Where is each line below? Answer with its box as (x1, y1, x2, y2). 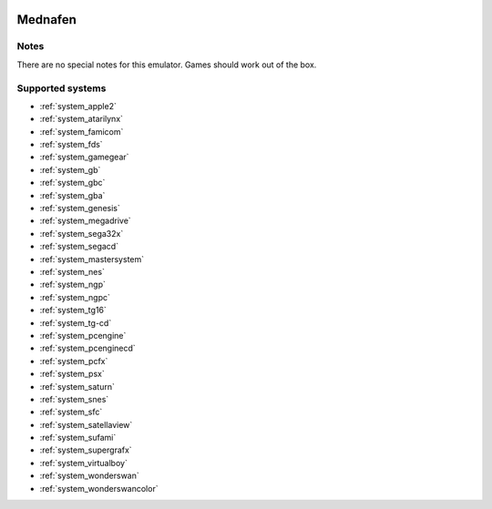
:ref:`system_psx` (39, 369, 105, 380)
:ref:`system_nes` (39, 266, 105, 277)
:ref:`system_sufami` (39, 433, 117, 443)
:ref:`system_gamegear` (39, 151, 129, 163)
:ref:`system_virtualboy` (39, 457, 128, 468)
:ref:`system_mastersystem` (39, 253, 145, 264)
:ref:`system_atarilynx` (39, 114, 123, 125)
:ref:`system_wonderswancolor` (39, 483, 159, 494)
